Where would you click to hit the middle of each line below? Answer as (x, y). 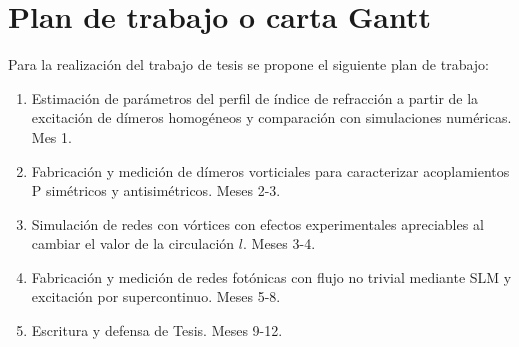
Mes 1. (51, 136)
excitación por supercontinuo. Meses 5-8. (156, 296)
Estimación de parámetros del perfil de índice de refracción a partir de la (255, 97)
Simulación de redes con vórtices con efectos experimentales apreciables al (257, 223)
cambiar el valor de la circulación (133, 243)
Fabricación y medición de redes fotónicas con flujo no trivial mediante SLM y (271, 276)
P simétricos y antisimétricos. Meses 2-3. (156, 190)
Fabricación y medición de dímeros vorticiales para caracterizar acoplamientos (270, 170)
